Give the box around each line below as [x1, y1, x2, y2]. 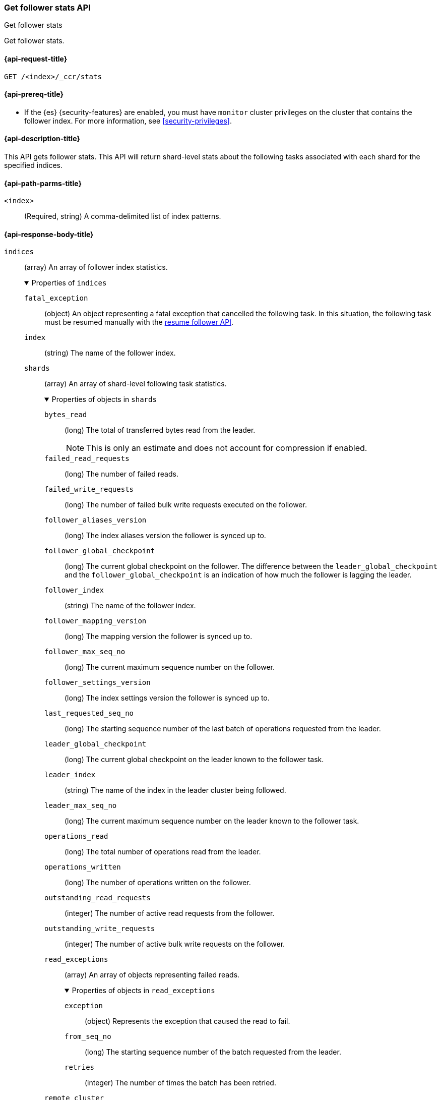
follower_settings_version [44, 678, 151, 687]
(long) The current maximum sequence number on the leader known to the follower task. [65, 817, 359, 826]
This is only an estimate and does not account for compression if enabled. [86, 443, 367, 453]
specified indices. [4, 161, 62, 170]
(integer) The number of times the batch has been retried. [85, 1078, 276, 1087]
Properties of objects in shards [51, 395, 157, 404]
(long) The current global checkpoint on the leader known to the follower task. [65, 755, 324, 764]
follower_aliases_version [44, 516, 147, 525]
